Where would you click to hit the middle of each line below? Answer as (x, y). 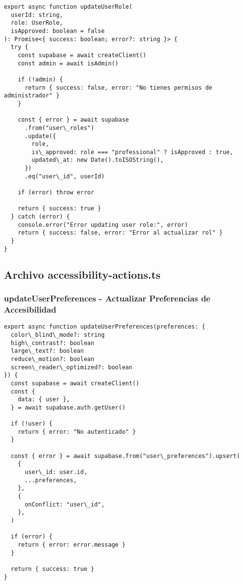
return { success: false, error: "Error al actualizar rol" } (120, 233)
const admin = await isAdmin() (68, 63)
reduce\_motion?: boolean (53, 359)
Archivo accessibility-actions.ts (82, 274)
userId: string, (37, 15)
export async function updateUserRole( (68, 7)
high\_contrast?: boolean (53, 343)
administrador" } (32, 96)
